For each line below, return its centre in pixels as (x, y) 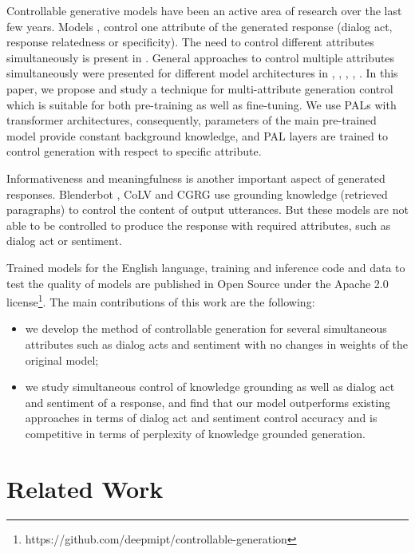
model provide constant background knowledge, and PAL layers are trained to (197, 135)
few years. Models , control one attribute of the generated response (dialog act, (200, 26)
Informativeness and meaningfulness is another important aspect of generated (196, 178)
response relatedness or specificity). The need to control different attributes (190, 42)
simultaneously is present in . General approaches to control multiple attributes (201, 57)
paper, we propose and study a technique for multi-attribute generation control (200, 88)
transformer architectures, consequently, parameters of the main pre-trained (192, 120)
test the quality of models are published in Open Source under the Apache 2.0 (198, 283)
